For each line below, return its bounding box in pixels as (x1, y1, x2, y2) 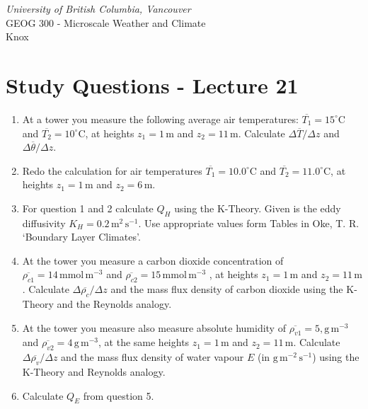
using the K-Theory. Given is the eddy (174, 200, 341, 215)
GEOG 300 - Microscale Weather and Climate (6, 15, 206, 30)
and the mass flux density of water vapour (61, 350, 244, 364)
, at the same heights (98, 335, 190, 350)
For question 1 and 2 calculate (22, 200, 154, 215)
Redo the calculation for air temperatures (22, 163, 202, 178)
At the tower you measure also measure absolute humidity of (22, 320, 286, 335)
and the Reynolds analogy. (57, 296, 172, 311)
